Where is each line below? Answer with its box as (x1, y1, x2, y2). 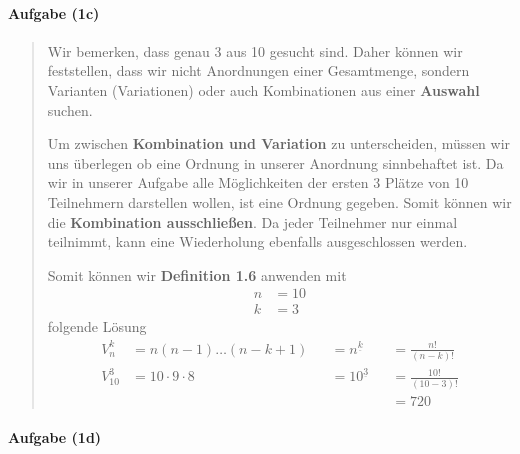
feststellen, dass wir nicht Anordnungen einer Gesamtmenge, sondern (47, 60, 470, 81)
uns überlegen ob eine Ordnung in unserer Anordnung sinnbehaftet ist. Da (47, 152, 504, 173)
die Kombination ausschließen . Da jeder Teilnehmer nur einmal (47, 211, 458, 232)
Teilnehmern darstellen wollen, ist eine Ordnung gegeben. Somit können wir (47, 191, 512, 212)
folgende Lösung (47, 316, 147, 337)
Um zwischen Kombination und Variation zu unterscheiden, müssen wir (47, 133, 511, 154)
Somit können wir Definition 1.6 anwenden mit (47, 264, 347, 285)
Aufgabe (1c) (8, 2, 100, 23)
